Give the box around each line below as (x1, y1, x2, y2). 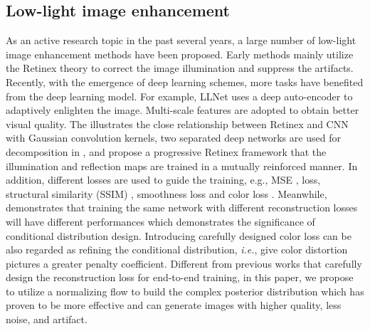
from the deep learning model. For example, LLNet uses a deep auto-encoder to (6, 88, 353, 103)
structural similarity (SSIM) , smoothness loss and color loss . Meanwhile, (6, 186, 327, 201)
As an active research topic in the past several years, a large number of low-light (6, 33, 356, 48)
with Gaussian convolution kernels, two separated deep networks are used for (6, 130, 341, 145)
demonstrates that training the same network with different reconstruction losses (6, 200, 358, 215)
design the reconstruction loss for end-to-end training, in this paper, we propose (6, 270, 354, 285)
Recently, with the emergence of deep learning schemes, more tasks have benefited (6, 74, 364, 89)
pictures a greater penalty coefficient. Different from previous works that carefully (6, 256, 362, 270)
